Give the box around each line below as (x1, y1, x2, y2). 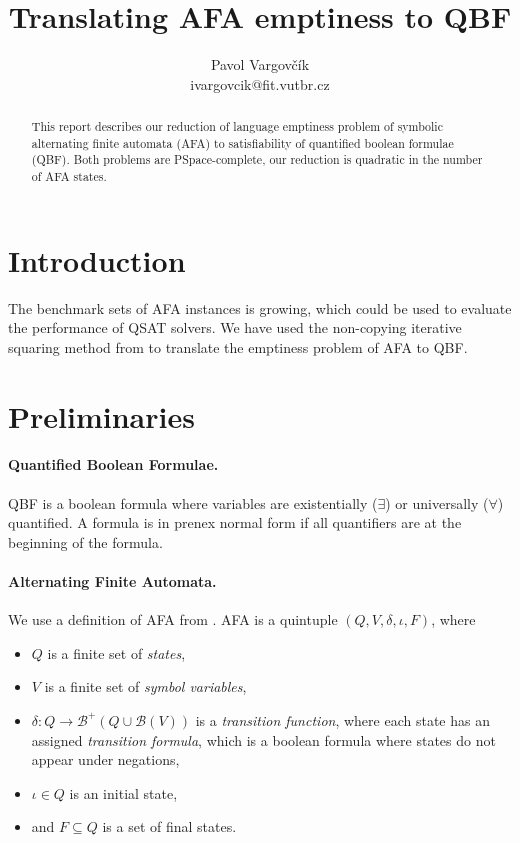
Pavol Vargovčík (210, 54, 310, 75)
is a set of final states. (102, 816, 237, 837)
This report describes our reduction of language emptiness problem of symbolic (31, 118, 443, 135)
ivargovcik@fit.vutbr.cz (190, 73, 330, 94)
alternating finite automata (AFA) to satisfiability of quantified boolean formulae (31, 134, 454, 151)
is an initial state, (69, 782, 178, 803)
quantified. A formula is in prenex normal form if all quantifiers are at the (8, 512, 462, 533)
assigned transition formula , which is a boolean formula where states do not (31, 729, 496, 750)
